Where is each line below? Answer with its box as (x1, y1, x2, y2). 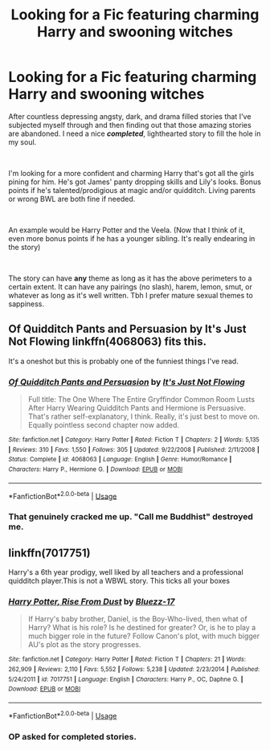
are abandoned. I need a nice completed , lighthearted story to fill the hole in (8, 129, 261, 138)
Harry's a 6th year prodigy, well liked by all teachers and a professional (8, 568, 243, 577)
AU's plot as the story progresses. (27, 640, 141, 650)
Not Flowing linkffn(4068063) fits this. (8, 335, 207, 349)
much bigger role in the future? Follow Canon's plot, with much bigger (27, 631, 260, 641)
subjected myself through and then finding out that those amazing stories (8, 120, 252, 129)
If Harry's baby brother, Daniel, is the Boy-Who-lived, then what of (27, 614, 247, 624)
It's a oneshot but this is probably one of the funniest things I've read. (8, 356, 239, 366)
